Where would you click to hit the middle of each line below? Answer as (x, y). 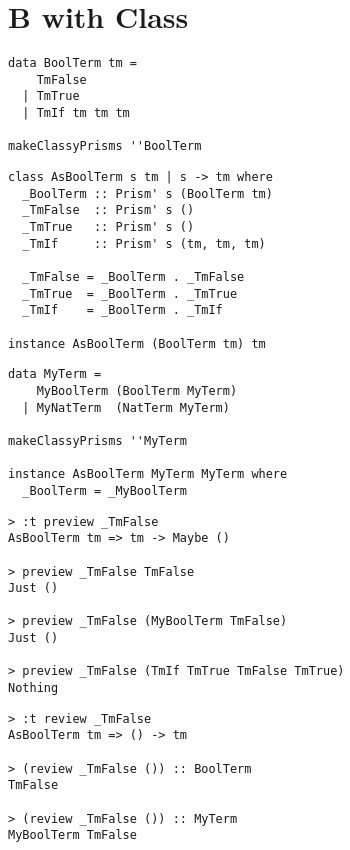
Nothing (33, 688)
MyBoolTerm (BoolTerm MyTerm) (137, 390)
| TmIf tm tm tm (76, 113)
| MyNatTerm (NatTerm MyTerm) (126, 407)
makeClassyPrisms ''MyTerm (97, 440)
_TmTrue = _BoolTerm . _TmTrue (130, 293)
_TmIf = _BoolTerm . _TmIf (122, 310)
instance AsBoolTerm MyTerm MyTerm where (148, 474)
